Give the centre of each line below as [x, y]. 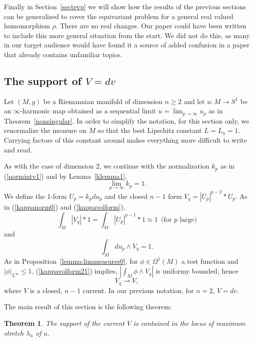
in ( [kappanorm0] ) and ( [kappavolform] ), [65, 206]
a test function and [210, 261]
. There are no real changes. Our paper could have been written [151, 26]
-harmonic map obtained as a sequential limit [88, 111]
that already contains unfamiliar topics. [63, 54]
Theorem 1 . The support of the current [64, 323]
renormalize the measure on [45, 130]
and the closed [126, 196]
